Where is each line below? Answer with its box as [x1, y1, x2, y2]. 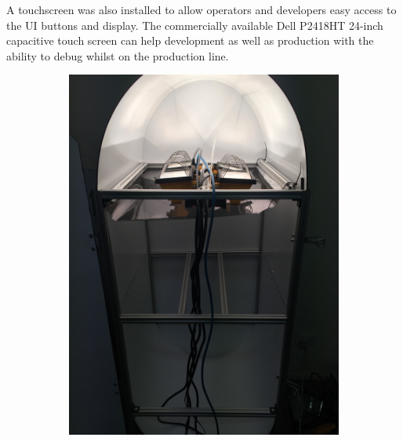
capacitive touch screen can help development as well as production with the [6, 32, 374, 49]
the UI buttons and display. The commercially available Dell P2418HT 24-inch [6, 16, 383, 33]
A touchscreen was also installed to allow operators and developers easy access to [6, 2, 397, 17]
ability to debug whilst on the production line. [6, 47, 229, 64]
